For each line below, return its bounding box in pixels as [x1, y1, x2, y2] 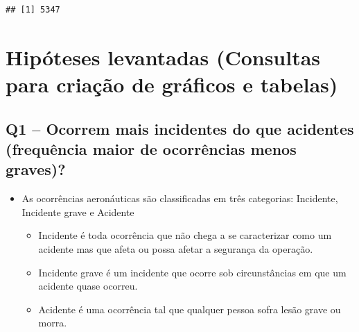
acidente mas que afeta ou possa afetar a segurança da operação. [38, 241, 313, 256]
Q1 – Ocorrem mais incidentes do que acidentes [6, 117, 354, 139]
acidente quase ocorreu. [38, 279, 138, 293]
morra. [38, 315, 67, 330]
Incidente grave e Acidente [21, 204, 134, 219]
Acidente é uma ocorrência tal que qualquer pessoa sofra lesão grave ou [38, 301, 341, 316]
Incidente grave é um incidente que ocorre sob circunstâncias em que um [38, 265, 347, 279]
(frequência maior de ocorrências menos [6, 138, 297, 159]
